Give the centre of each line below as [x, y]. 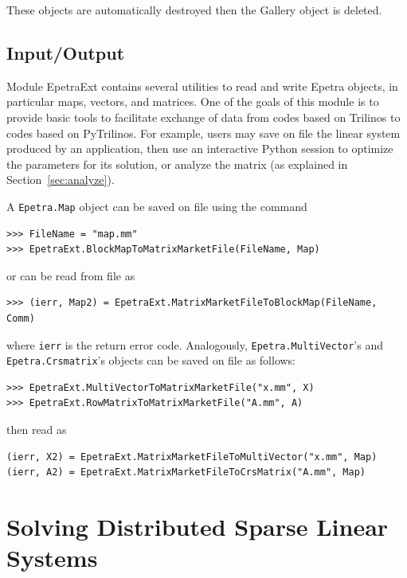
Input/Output [66, 52]
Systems [52, 558]
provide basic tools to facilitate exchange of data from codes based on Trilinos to [203, 117]
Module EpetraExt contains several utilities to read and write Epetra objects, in [202, 86]
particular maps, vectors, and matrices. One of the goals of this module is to [193, 102]
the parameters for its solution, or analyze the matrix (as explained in [177, 164]
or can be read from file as [71, 275]
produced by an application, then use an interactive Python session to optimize [200, 148]
